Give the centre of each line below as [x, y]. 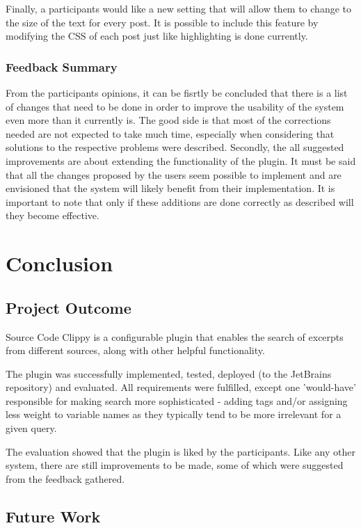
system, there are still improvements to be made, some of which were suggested [175, 465]
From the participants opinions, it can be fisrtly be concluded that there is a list [177, 93]
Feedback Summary [62, 66]
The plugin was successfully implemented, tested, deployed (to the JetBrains [169, 373]
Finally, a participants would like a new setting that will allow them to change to [178, 8]
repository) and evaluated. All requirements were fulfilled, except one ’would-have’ [181, 387]
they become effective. [53, 215]
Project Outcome [69, 307]
